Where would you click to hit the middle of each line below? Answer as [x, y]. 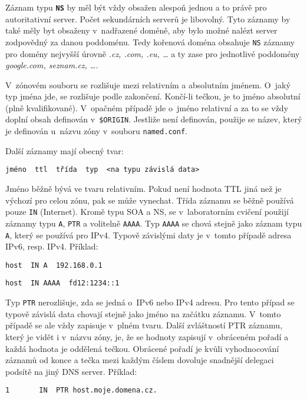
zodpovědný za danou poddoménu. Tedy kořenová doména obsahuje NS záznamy [150, 41]
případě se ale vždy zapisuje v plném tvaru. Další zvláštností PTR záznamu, [144, 325]
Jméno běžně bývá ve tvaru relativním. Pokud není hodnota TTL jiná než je [143, 189]
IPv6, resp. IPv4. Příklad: [52, 246]
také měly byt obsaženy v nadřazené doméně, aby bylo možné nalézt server [141, 30]
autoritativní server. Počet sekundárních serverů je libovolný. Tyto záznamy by [148, 19]
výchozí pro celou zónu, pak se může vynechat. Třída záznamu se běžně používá [150, 200]
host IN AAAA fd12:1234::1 [62, 283]
